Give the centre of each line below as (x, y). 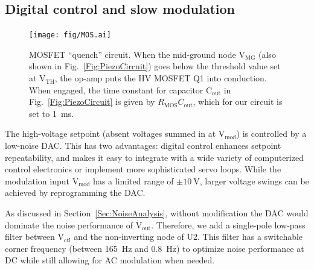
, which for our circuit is (238, 102)
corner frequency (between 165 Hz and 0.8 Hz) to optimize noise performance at (155, 248)
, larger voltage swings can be (254, 181)
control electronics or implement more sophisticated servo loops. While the (143, 169)
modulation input (37, 181)
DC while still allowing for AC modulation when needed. (110, 260)
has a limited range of (133, 181)
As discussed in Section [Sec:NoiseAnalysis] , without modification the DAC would (157, 212)
